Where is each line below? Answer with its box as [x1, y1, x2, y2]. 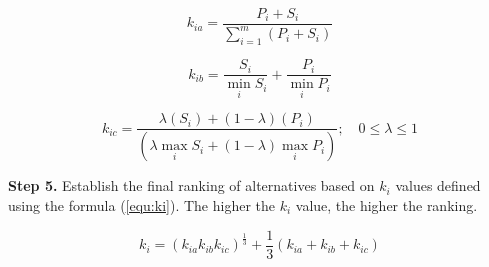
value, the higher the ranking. [295, 194, 478, 215]
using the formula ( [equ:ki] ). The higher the [8, 194, 275, 215]
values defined [395, 175, 481, 196]
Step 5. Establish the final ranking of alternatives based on [8, 175, 375, 196]
